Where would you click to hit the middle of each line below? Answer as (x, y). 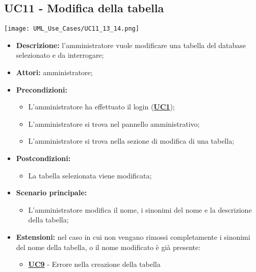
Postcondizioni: (43, 158)
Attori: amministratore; (54, 72)
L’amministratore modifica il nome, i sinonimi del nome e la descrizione (140, 209)
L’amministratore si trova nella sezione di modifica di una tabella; (131, 141)
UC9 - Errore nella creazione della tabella (94, 264)
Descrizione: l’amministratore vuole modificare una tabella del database (131, 45)
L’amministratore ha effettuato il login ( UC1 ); (101, 107)
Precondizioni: (42, 89)
